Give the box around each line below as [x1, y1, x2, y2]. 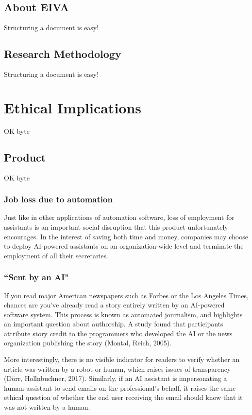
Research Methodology [4, 46, 121, 61]
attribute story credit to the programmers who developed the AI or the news [4, 328, 233, 338]
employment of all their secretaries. [4, 250, 108, 260]
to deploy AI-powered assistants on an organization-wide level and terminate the [4, 241, 244, 251]
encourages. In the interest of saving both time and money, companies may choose [4, 231, 248, 241]
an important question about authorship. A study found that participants [4, 319, 223, 329]
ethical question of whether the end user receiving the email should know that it [4, 392, 243, 402]
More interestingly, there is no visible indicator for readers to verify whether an [4, 354, 240, 364]
